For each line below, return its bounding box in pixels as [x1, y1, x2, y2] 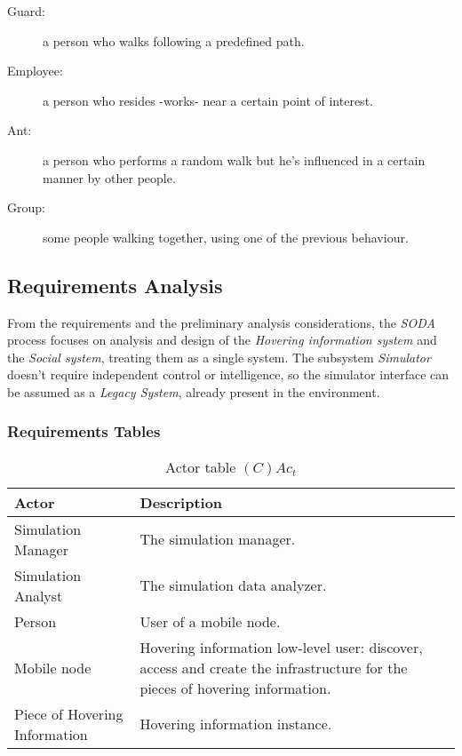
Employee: [7, 61, 63, 80]
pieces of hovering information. [139, 677, 331, 698]
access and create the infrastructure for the [139, 657, 408, 678]
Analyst [14, 585, 63, 606]
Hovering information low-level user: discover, [139, 636, 423, 657]
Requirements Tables [7, 420, 161, 442]
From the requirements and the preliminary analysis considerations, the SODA [7, 313, 435, 331]
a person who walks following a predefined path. [43, 31, 305, 50]
